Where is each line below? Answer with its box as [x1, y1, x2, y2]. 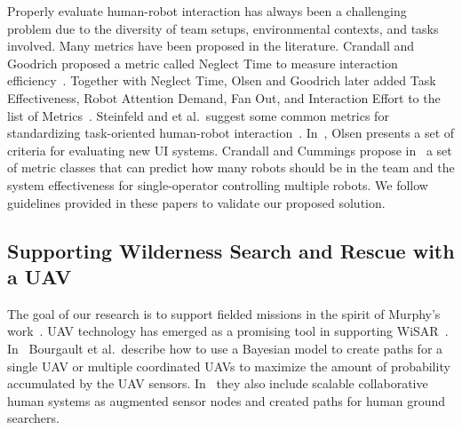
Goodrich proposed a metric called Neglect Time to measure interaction [7, 53, 398, 72]
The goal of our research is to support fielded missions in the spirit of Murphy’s [7, 304, 441, 322]
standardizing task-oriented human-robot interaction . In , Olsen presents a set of [7, 123, 455, 142]
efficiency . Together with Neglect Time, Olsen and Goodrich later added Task [7, 71, 436, 90]
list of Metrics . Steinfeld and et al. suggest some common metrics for [7, 106, 389, 124]
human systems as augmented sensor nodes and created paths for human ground [7, 391, 446, 410]
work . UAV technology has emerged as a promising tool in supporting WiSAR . [7, 322, 449, 340]
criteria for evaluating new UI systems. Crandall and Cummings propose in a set [7, 140, 452, 159]
